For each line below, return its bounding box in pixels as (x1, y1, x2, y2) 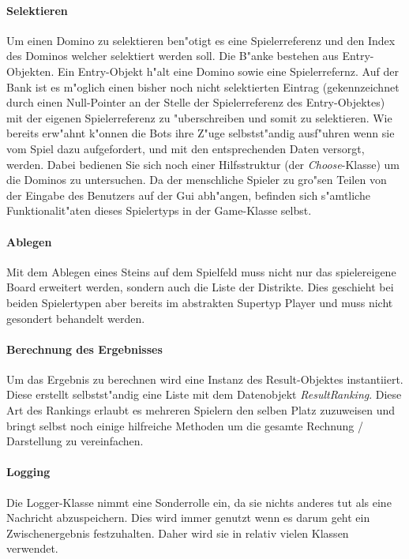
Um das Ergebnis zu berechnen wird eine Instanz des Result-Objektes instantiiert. (6, 370, 403, 387)
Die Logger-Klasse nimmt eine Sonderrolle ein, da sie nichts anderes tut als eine (6, 493, 392, 510)
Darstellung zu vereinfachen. (6, 433, 144, 449)
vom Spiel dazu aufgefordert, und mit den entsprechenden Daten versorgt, (6, 140, 365, 156)
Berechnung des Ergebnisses (6, 340, 163, 357)
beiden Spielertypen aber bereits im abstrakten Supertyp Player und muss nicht (6, 294, 393, 310)
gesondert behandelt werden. (6, 310, 145, 326)
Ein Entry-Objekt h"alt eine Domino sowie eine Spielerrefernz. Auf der (57, 62, 399, 79)
